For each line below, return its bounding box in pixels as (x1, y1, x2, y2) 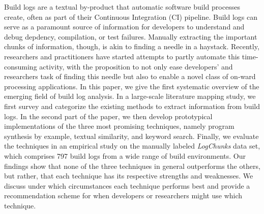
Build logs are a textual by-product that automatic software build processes (4, 2, 240, 12)
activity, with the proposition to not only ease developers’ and (39, 61, 233, 72)
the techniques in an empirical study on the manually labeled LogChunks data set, (4, 140, 260, 151)
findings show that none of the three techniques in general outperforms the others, (4, 160, 260, 171)
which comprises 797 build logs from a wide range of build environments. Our (4, 150, 246, 161)
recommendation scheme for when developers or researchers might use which (4, 190, 243, 201)
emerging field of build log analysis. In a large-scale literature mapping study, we (4, 91, 256, 101)
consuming (4, 61, 37, 72)
